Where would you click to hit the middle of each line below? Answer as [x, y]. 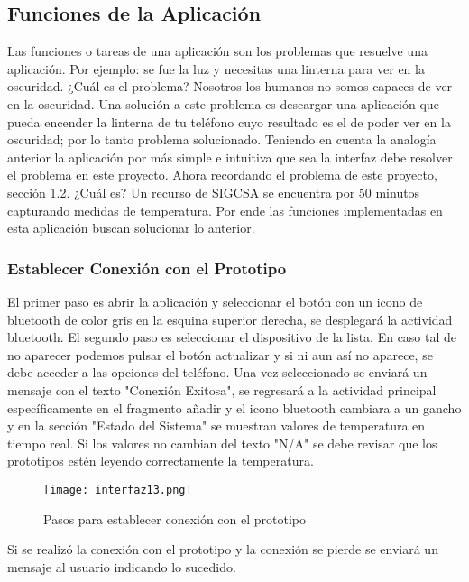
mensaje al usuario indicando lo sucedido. [122, 566]
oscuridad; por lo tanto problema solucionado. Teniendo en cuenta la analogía [222, 139]
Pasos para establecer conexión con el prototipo [175, 518]
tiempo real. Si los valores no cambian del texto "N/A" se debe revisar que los [222, 443]
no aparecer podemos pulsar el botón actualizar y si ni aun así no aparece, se [220, 354]
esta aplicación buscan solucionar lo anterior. [131, 228]
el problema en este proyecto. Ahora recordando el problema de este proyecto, [222, 175]
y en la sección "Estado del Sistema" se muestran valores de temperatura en [216, 425]
